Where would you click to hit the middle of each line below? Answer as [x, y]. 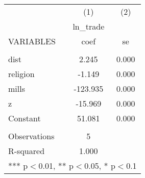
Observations [31, 136]
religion [21, 74]
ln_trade [89, 26]
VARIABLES [32, 41]
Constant [25, 118]
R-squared [27, 151]
